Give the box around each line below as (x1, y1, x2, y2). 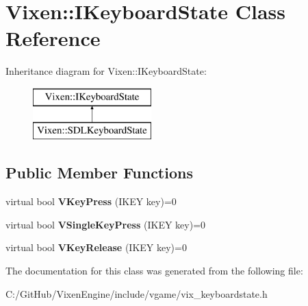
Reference (5, 24, 101, 52)
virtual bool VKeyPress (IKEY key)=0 (5, 194, 177, 209)
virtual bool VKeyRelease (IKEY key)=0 (5, 240, 187, 255)
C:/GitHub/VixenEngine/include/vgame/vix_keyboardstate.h (5, 286, 268, 301)
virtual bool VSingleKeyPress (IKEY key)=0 (5, 217, 206, 231)
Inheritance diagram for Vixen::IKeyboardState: (5, 64, 207, 78)
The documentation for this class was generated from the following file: (5, 263, 303, 278)
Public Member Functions (5, 162, 193, 183)
